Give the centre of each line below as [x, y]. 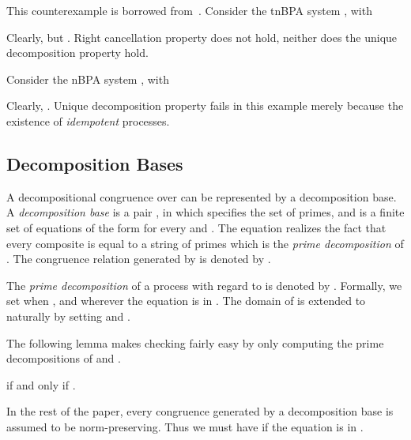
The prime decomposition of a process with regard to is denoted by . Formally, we [204, 285]
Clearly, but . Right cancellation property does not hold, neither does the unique [202, 37]
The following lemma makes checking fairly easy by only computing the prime [195, 342]
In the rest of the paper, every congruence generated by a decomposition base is [200, 411]
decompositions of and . [64, 358]
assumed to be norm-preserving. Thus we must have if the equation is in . [185, 426]
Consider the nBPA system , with [88, 79]
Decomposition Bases [95, 163]
